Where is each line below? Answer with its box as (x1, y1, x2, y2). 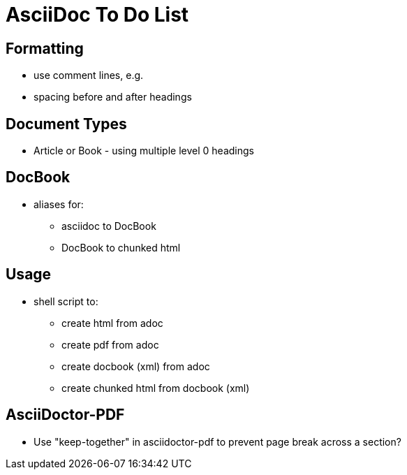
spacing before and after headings (34, 91, 192, 103)
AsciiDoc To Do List (6, 3, 189, 27)
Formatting (6, 39, 84, 57)
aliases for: (34, 198, 84, 210)
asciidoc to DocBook (61, 219, 156, 232)
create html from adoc (61, 316, 163, 329)
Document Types (6, 115, 127, 133)
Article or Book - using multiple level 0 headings (34, 145, 254, 157)
